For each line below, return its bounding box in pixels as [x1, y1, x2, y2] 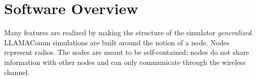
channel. [4, 66, 30, 77]
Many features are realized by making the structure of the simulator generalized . [4, 27, 253, 38]
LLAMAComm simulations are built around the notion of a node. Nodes [4, 37, 230, 47]
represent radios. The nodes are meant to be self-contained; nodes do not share [4, 47, 249, 57]
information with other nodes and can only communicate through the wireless [4, 56, 246, 67]
